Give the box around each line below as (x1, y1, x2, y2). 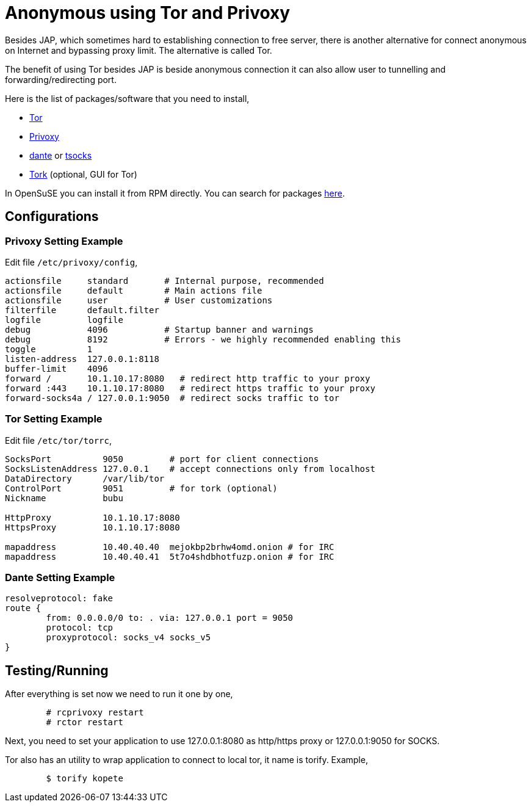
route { (5, 603, 42, 613)
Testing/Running (5, 662, 109, 678)
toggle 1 (5, 344, 93, 354)
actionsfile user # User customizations (5, 295, 273, 305)
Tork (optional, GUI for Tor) (29, 168, 137, 179)
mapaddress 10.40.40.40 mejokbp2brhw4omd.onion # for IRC (5, 541, 334, 552)
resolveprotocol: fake (5, 593, 114, 604)
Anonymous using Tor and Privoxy (5, 2, 291, 23)
